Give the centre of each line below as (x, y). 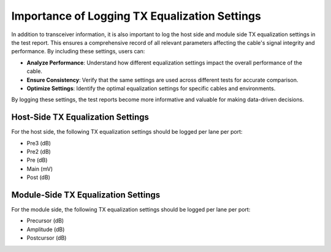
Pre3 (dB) (39, 143)
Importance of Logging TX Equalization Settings (136, 16)
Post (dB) (38, 177)
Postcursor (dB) (47, 238)
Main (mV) (40, 169)
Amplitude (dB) (46, 229)
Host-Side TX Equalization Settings (80, 117)
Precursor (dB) (45, 221)
